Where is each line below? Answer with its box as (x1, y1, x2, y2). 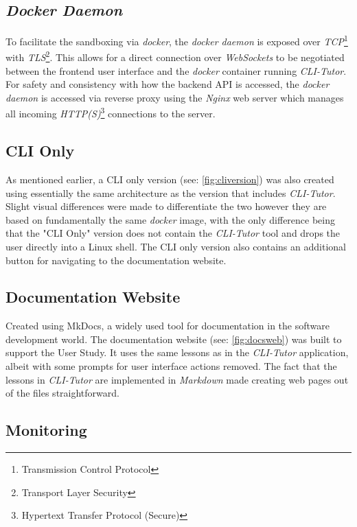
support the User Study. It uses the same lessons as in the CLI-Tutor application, (5, 345, 349, 360)
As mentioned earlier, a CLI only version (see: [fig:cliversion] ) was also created (5, 172, 334, 186)
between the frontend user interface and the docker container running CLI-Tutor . (5, 63, 347, 78)
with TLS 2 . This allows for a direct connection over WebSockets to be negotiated (5, 48, 345, 65)
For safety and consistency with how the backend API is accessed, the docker (5, 77, 330, 91)
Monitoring (5, 419, 87, 441)
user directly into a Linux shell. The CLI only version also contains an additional (5, 239, 346, 253)
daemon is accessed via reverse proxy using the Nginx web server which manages (5, 90, 344, 104)
